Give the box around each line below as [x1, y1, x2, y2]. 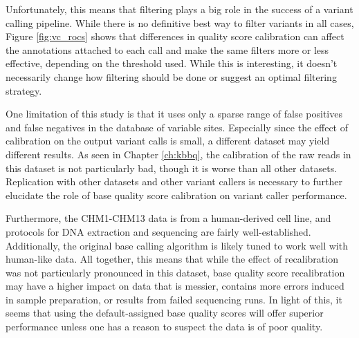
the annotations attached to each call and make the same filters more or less [6, 42, 329, 57]
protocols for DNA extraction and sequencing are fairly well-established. [6, 224, 311, 238]
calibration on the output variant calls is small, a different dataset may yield [6, 133, 330, 148]
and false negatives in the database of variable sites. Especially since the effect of [6, 120, 348, 134]
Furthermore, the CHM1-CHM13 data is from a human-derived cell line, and [6, 211, 331, 225]
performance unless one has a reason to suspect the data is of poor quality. [6, 319, 323, 334]
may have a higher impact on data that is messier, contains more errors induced [6, 279, 344, 293]
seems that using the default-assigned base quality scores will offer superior [6, 306, 324, 320]
